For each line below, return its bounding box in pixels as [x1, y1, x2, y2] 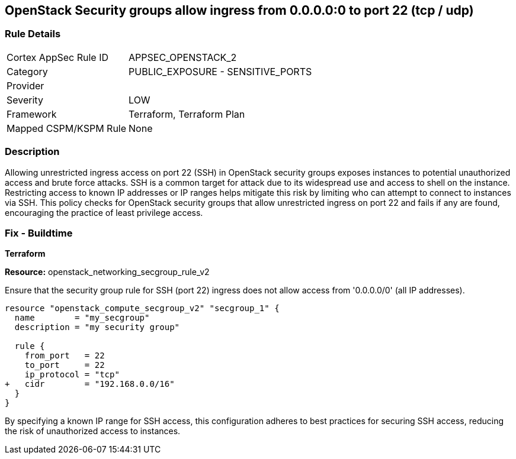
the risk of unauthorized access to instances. [5, 426, 181, 437]
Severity [7, 93, 43, 106]
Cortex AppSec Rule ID [7, 51, 109, 63]
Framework [7, 108, 57, 120]
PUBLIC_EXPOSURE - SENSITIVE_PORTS [129, 65, 312, 77]
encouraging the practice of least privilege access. [5, 207, 203, 218]
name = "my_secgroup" [14, 313, 150, 323]
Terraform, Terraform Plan [129, 108, 245, 120]
